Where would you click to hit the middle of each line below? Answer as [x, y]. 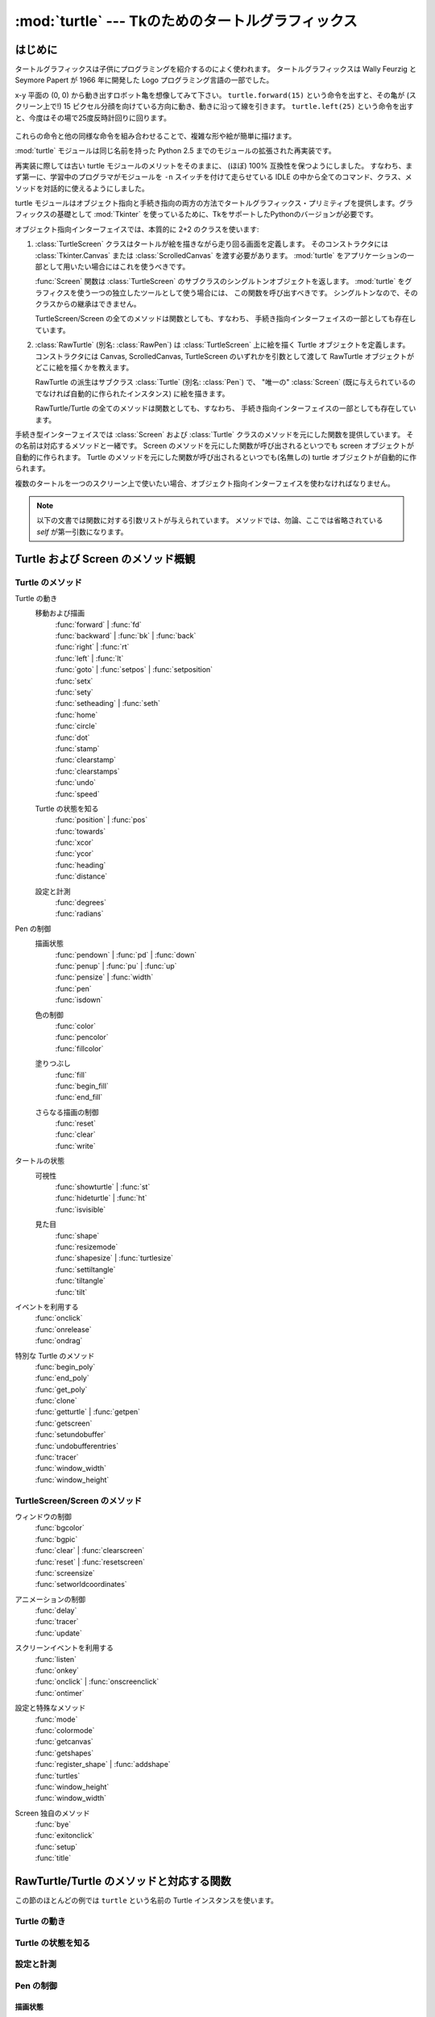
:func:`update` [58, 1633]
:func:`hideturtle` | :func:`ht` [101, 1198]
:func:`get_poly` [61, 1389]
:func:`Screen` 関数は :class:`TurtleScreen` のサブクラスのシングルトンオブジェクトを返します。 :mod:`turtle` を [220, 282]
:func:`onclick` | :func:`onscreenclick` [97, 1681]
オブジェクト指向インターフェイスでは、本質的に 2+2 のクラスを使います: [137, 229]
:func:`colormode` [65, 1730]
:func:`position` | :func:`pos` [101, 820]
